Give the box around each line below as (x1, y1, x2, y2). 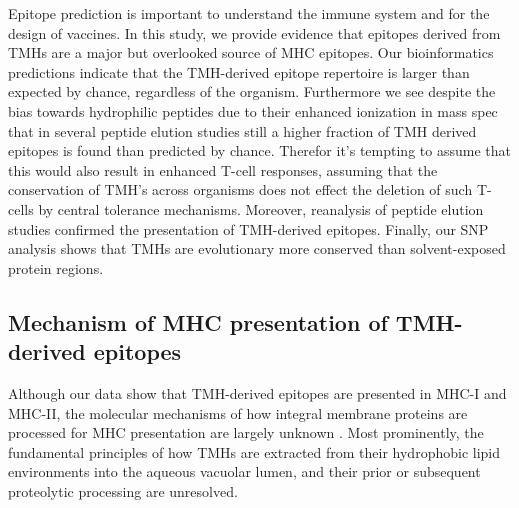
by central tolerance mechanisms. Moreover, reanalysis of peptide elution (38, 198, 484, 219)
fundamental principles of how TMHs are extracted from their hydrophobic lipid (8, 441, 500, 462)
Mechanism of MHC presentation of (8, 306, 388, 337)
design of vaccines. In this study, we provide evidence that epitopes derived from (8, 22, 501, 43)
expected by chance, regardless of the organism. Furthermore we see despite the (8, 81, 496, 102)
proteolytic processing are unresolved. (8, 480, 238, 501)
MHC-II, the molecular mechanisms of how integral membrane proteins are (8, 402, 468, 423)
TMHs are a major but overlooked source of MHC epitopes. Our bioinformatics (8, 42, 494, 63)
